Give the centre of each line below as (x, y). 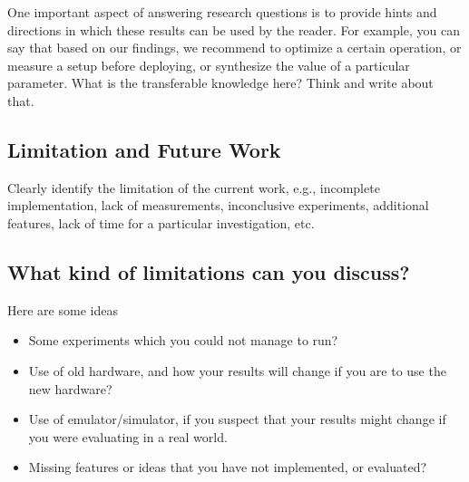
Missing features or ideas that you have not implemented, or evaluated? (228, 467)
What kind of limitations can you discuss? (209, 271)
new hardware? (70, 388)
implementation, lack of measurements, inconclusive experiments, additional (218, 205)
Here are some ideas (63, 309)
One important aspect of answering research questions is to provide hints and (222, 12)
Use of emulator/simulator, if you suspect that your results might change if (237, 419)
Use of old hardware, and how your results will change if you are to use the (237, 370)
